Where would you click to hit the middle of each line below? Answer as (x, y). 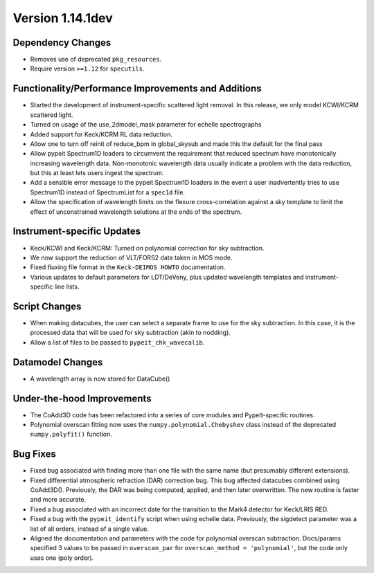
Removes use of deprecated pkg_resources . (96, 60)
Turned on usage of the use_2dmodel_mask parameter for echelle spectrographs (146, 125)
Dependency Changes (62, 43)
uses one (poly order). (62, 558)
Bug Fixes (35, 454)
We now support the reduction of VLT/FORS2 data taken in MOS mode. (131, 257)
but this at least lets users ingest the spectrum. (97, 173)
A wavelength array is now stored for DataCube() (100, 379)
